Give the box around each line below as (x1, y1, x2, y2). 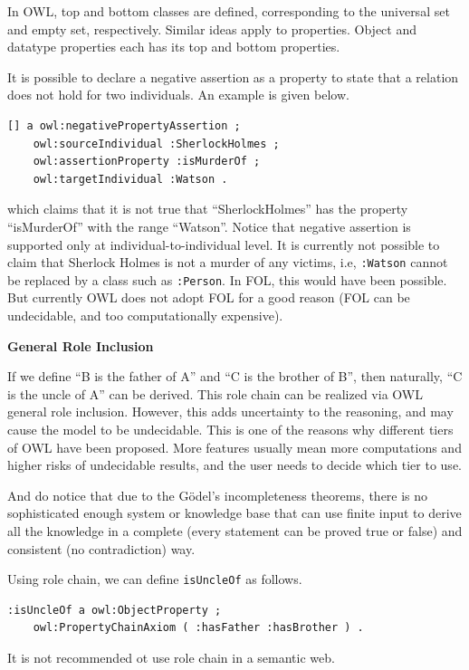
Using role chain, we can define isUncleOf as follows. (7, 569, 302, 589)
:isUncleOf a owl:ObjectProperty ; (7, 603, 222, 617)
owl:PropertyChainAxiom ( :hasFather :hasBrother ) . (33, 621, 364, 635)
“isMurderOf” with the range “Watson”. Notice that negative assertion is (7, 216, 411, 235)
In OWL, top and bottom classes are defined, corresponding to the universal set (7, 2, 450, 20)
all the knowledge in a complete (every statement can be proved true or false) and (7, 521, 463, 540)
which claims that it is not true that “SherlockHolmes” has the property (7, 199, 408, 218)
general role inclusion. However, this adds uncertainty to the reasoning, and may (7, 402, 454, 421)
